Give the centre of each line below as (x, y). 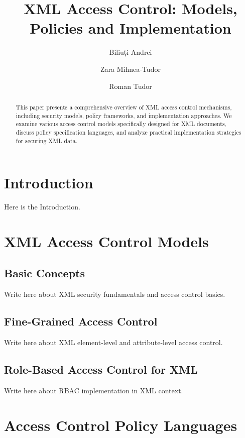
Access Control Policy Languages (121, 425)
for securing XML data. (46, 140)
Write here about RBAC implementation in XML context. (94, 390)
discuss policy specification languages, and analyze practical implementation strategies (129, 132)
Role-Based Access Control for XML (101, 369)
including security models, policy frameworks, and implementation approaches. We (124, 115)
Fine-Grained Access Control (81, 321)
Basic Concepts (45, 273)
